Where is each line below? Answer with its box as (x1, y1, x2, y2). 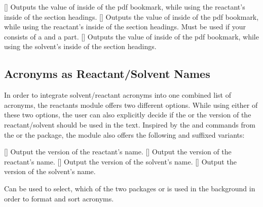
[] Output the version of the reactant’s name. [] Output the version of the (4, 146, 232, 157)
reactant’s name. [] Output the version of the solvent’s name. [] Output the (4, 156, 237, 167)
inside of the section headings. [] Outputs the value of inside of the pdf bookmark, (4, 11, 259, 22)
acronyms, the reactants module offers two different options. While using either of (4, 99, 258, 110)
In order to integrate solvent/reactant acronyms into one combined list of (4, 90, 232, 100)
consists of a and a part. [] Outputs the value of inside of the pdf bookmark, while (4, 31, 259, 42)
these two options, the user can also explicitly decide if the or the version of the (4, 109, 251, 120)
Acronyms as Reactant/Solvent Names (4, 66, 210, 81)
